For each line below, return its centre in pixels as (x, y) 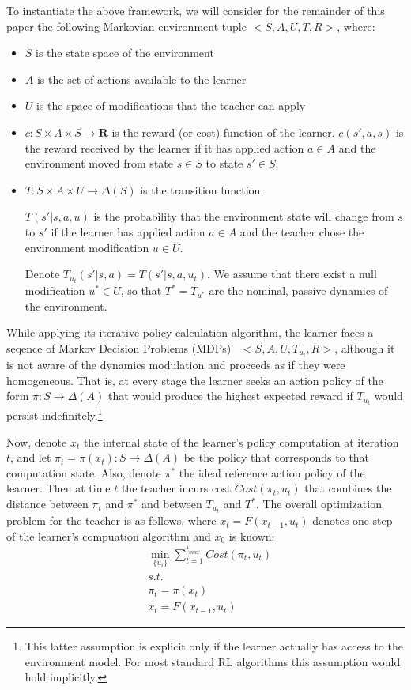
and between (172, 503)
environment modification (87, 247)
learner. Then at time (58, 488)
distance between (47, 503)
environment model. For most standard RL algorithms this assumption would (213, 661)
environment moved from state (99, 163)
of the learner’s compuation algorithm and (109, 535)
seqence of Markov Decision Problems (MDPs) (119, 348)
